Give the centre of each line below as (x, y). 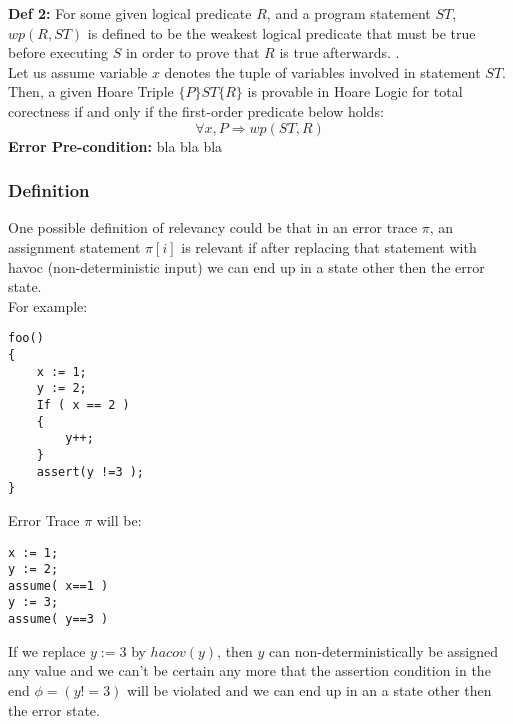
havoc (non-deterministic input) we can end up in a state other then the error (246, 266)
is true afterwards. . (339, 52)
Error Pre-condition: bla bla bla (115, 145)
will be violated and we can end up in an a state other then (309, 689)
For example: (48, 305)
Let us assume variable (78, 71)
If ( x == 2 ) (83, 404)
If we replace (47, 650)
